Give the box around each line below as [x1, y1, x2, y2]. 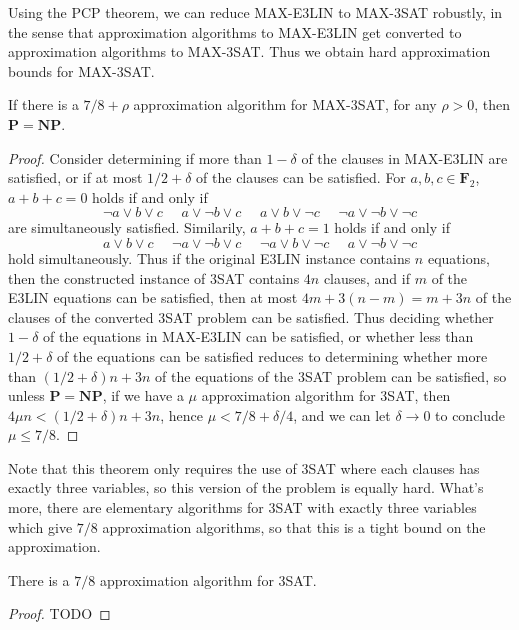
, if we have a [102, 385, 184, 406]
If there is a [8, 94, 79, 115]
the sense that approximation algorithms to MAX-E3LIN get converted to [8, 21, 462, 42]
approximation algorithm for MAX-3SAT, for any [133, 94, 437, 115]
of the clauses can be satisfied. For [196, 167, 406, 188]
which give [8, 516, 73, 537]
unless [8, 385, 45, 406]
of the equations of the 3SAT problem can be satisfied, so [155, 365, 507, 386]
